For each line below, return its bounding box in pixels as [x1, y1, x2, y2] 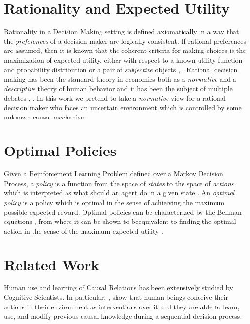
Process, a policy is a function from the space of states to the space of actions [4, 178, 234, 188]
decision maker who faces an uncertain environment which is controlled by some [4, 102, 242, 112]
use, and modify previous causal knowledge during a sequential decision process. [4, 311, 242, 321]
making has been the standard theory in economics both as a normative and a [4, 74, 236, 84]
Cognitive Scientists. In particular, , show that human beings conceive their [4, 292, 229, 302]
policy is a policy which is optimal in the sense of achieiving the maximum [4, 197, 225, 207]
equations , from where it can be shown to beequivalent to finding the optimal [4, 216, 236, 226]
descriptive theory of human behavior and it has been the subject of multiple [4, 83, 233, 93]
